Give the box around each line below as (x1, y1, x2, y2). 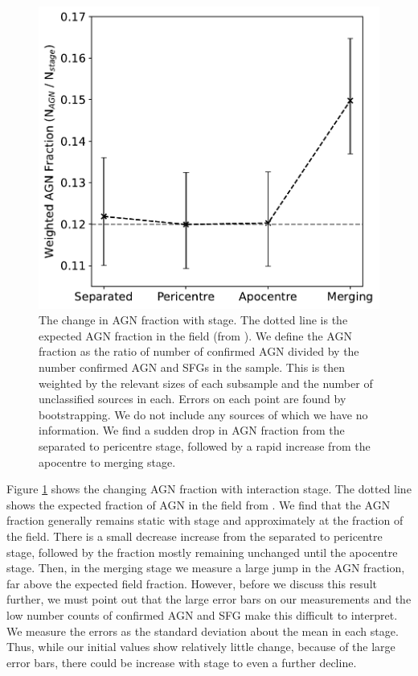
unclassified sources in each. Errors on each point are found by (39, 390, 346, 407)
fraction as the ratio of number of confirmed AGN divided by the (39, 343, 359, 360)
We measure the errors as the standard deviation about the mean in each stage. (6, 622, 399, 639)
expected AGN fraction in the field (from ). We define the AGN (39, 327, 352, 344)
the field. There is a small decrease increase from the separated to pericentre (6, 527, 383, 544)
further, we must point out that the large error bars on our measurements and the (6, 591, 412, 608)
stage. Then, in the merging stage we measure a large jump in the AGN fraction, (6, 559, 405, 576)
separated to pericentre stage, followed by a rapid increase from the (39, 437, 371, 454)
